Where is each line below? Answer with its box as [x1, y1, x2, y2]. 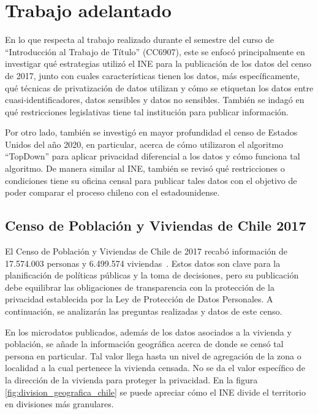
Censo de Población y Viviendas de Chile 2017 [5, 216, 306, 235]
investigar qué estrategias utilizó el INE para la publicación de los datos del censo [5, 57, 312, 70]
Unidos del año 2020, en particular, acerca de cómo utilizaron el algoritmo [5, 137, 284, 150]
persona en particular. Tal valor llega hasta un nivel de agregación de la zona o [5, 349, 301, 362]
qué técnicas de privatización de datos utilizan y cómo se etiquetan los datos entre [5, 81, 314, 94]
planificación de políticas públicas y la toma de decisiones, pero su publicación [5, 269, 299, 282]
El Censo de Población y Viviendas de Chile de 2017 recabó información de [5, 245, 288, 258]
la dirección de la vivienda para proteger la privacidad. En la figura [5, 373, 258, 386]
